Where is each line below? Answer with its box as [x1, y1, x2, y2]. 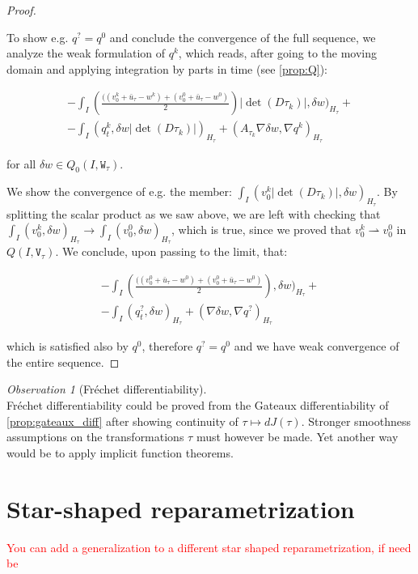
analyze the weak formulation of [6, 45, 166, 62]
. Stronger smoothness [301, 412, 411, 429]
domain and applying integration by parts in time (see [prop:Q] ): [6, 60, 328, 77]
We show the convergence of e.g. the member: [6, 183, 232, 200]
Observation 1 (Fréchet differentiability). [6, 381, 207, 398]
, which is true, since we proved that [171, 221, 352, 238]
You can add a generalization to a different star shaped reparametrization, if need [6, 538, 412, 555]
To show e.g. [6, 28, 69, 45]
